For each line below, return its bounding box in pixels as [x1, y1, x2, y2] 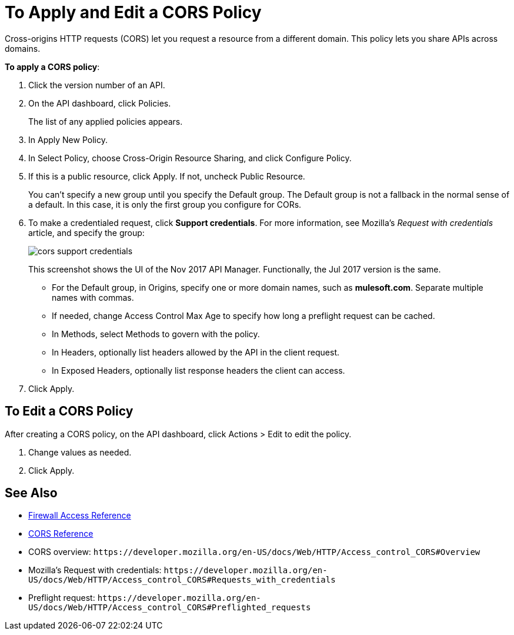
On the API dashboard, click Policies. [28, 98, 171, 108]
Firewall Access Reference [28, 510, 131, 521]
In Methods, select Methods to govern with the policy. [52, 328, 260, 339]
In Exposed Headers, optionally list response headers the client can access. [52, 365, 345, 375]
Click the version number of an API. [28, 79, 165, 90]
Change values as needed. [28, 447, 132, 457]
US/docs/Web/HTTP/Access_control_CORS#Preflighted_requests [28, 603, 311, 613]
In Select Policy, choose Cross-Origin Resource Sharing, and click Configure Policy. [28, 152, 352, 163]
